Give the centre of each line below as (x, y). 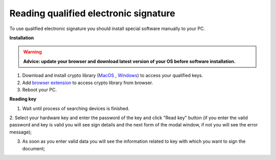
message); (20, 132)
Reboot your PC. (40, 90)
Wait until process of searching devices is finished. (76, 108)
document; (34, 148)
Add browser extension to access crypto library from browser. (88, 83)
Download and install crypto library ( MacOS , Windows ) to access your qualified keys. (113, 75)
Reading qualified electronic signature (93, 13)
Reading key (23, 99)
